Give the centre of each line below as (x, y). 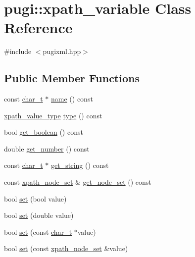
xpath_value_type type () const (53, 115)
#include (18, 51)
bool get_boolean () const (44, 132)
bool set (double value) (39, 215)
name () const (72, 99)
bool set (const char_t (38, 231)
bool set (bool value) (35, 198)
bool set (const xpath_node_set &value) (66, 248)
